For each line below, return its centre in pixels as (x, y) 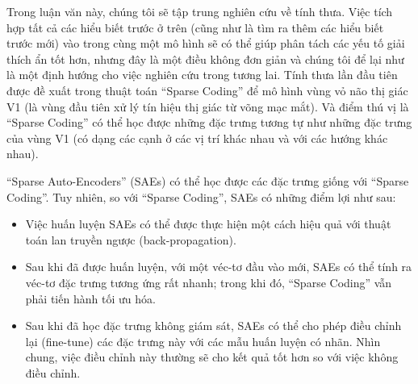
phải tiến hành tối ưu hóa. (90, 298)
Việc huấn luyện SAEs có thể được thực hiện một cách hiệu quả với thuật (208, 224)
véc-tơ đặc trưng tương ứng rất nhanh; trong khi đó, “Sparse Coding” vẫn (209, 282)
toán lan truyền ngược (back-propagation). (131, 239)
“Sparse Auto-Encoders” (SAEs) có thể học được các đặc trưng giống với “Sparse (208, 180)
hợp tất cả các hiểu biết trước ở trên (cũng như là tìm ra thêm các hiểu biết (195, 27)
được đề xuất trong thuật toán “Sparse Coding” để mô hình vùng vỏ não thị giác (207, 90)
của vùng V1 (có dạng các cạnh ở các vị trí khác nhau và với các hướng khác (197, 138)
